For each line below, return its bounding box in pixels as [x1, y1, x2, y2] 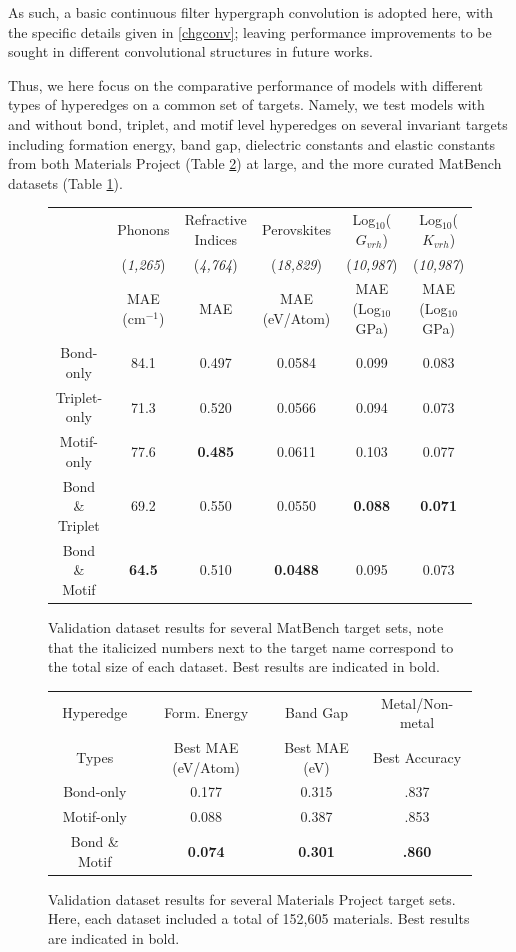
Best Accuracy [372, 746, 462, 767]
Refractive [184, 209, 247, 230]
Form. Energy [164, 702, 249, 723]
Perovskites [262, 218, 331, 239]
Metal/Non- [380, 692, 454, 713]
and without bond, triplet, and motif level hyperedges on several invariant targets [8, 113, 508, 134]
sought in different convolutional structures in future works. [8, 41, 373, 62]
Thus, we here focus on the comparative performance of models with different [8, 74, 483, 95]
